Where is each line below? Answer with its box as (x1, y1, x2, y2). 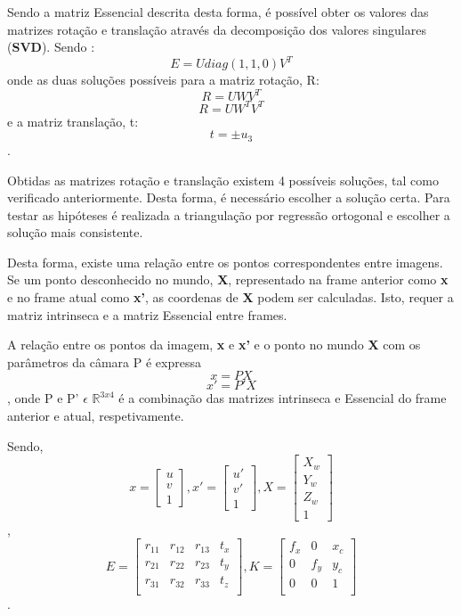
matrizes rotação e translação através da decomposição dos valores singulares (7, 20, 426, 38)
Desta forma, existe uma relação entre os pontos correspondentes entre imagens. (7, 252, 443, 271)
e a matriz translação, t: (7, 111, 139, 130)
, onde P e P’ (7, 389, 79, 407)
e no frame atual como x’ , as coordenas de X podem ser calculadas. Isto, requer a (7, 288, 454, 307)
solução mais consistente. (7, 223, 143, 242)
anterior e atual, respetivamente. (7, 407, 184, 425)
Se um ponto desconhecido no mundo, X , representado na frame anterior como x (7, 270, 449, 289)
